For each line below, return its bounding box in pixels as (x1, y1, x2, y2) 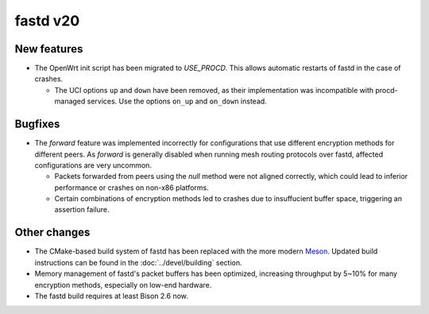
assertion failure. (54, 205, 110, 215)
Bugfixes (14, 118, 60, 131)
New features (14, 42, 83, 56)
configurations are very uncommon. (34, 160, 153, 170)
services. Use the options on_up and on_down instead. (87, 96, 268, 107)
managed (54, 96, 86, 107)
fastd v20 (14, 12, 80, 29)
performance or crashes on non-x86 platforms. (54, 183, 210, 192)
